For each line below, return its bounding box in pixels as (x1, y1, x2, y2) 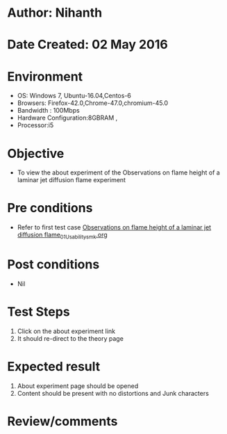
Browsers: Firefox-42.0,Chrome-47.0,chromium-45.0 (17, 99, 169, 107)
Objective (7, 145, 65, 161)
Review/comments (7, 413, 118, 429)
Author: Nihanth (7, 5, 103, 21)
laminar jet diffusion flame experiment (17, 176, 126, 184)
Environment (7, 68, 83, 84)
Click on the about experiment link (17, 327, 116, 335)
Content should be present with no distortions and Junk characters (17, 389, 210, 397)
